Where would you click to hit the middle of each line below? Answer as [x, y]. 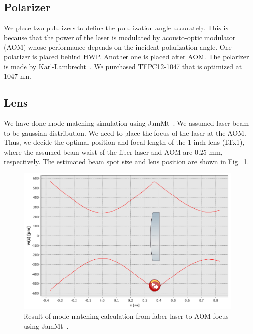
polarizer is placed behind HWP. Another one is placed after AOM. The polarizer [126, 56]
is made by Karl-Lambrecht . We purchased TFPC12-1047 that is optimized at [123, 66]
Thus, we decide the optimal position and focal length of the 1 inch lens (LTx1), [124, 142]
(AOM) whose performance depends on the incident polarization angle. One [118, 47]
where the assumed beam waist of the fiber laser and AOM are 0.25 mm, [113, 152]
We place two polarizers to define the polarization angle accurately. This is [116, 28]
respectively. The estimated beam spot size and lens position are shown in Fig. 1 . [126, 161]
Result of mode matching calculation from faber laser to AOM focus [126, 316]
